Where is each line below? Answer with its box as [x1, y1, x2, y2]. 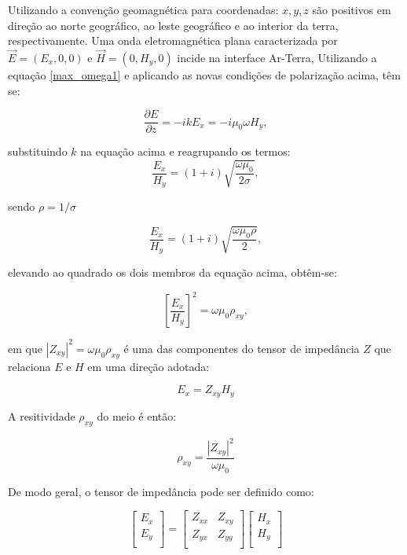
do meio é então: [97, 407, 177, 424]
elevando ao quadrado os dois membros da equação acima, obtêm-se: [8, 264, 337, 281]
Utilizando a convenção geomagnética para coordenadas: [8, 2, 279, 17]
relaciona [8, 358, 51, 374]
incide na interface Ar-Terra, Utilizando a [177, 50, 377, 65]
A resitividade [8, 407, 75, 424]
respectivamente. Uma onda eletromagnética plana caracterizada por [8, 32, 338, 49]
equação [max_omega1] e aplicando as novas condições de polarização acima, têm [8, 67, 401, 83]
